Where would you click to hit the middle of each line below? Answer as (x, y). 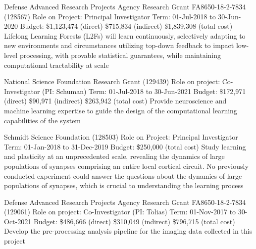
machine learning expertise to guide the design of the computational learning (121, 110)
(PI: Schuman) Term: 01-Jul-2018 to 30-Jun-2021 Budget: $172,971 (144, 91)
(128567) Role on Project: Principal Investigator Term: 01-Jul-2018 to (110, 16)
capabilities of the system (42, 120)
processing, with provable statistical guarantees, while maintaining (120, 55)
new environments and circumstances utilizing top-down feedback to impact (119, 45)
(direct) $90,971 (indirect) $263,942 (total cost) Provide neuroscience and (115, 101)
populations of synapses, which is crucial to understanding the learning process (124, 185)
